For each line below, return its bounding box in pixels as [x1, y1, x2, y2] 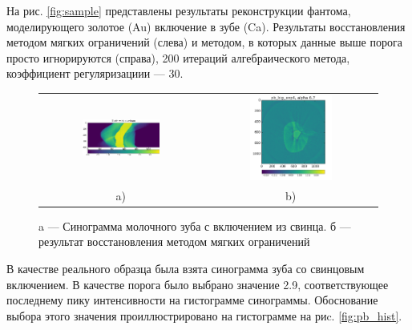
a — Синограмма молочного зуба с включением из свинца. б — [38, 217, 351, 234]
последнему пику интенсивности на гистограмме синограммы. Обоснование [6, 292, 378, 308]
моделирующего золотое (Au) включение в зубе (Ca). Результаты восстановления [6, 18, 406, 34]
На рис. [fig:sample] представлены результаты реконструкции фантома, [6, 2, 351, 18]
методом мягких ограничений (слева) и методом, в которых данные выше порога [6, 34, 402, 50]
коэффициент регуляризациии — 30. [6, 65, 184, 82]
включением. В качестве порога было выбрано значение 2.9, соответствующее [6, 276, 389, 292]
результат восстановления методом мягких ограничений [38, 233, 310, 250]
